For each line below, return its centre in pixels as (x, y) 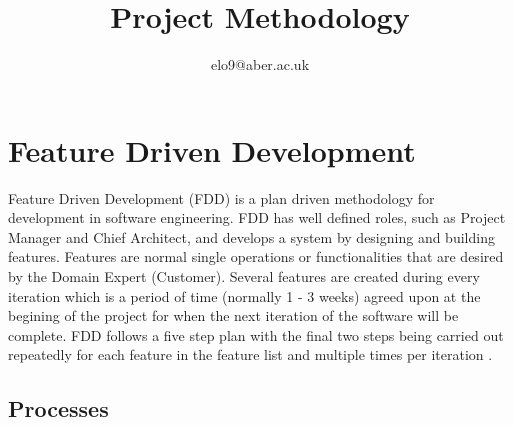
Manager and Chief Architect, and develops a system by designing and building (251, 236)
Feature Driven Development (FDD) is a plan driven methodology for (221, 197)
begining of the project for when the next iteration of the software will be (233, 315)
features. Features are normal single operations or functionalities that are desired (256, 256)
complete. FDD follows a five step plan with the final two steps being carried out (256, 334)
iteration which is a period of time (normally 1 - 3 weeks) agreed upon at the (244, 295)
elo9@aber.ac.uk (260, 64)
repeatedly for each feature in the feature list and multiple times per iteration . (250, 354)
